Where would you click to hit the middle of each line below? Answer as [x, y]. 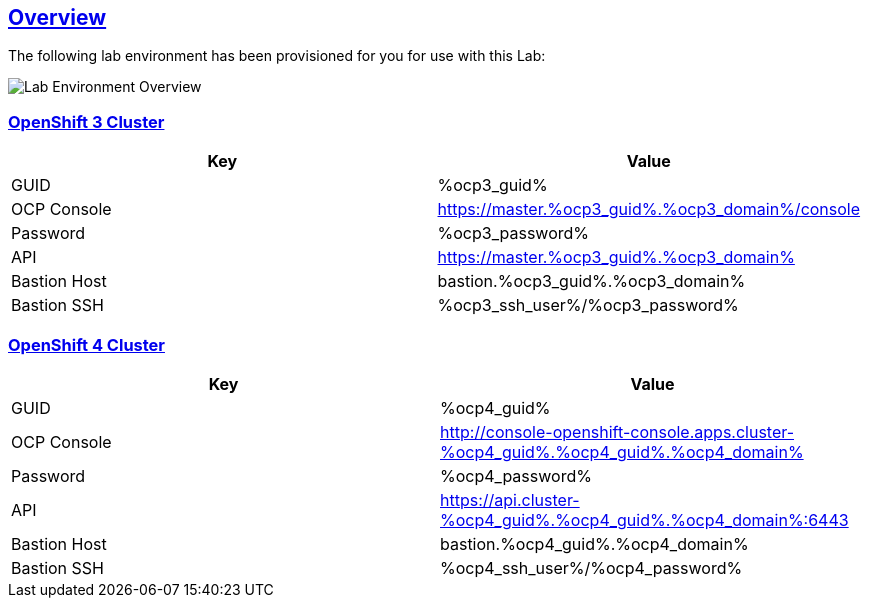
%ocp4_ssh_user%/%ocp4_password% [591, 567]
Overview [57, 17]
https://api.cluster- [510, 499]
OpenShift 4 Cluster [86, 344]
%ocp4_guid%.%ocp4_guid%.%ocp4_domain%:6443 [644, 519]
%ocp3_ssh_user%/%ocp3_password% [588, 305]
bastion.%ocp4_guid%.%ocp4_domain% [594, 543]
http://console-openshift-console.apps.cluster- [617, 431]
